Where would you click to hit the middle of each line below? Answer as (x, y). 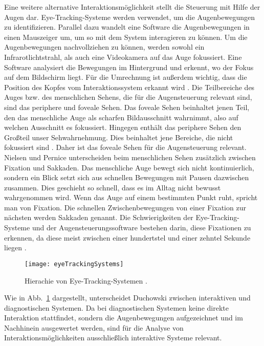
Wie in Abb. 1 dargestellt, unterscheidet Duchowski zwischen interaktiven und (127, 298)
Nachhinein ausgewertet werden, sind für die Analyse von (94, 327)
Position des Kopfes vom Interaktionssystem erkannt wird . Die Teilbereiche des (129, 87)
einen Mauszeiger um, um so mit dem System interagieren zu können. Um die (126, 37)
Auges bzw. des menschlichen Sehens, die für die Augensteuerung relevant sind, (128, 97)
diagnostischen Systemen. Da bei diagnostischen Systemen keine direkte (116, 307)
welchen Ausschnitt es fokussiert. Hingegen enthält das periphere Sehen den (123, 127)
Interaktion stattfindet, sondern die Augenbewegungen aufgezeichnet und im (124, 318)
